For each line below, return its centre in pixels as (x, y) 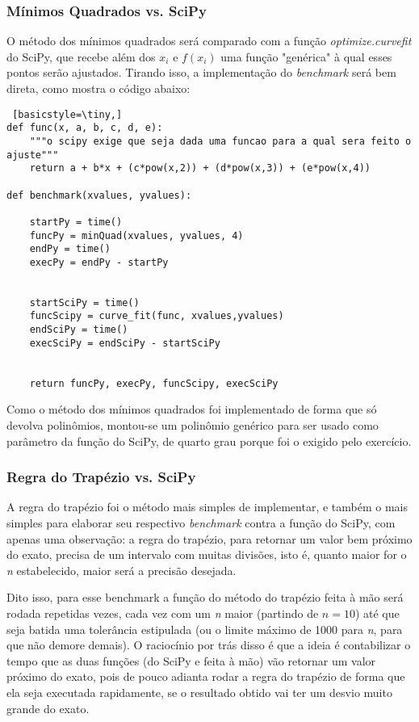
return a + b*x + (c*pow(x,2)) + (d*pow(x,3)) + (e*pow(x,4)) (200, 168)
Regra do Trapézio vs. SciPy (101, 477)
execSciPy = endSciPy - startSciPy (125, 343)
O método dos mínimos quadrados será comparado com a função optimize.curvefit (209, 41)
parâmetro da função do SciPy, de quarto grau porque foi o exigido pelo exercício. (209, 441)
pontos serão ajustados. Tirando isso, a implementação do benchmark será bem (201, 72)
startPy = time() (76, 222)
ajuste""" (33, 155)
